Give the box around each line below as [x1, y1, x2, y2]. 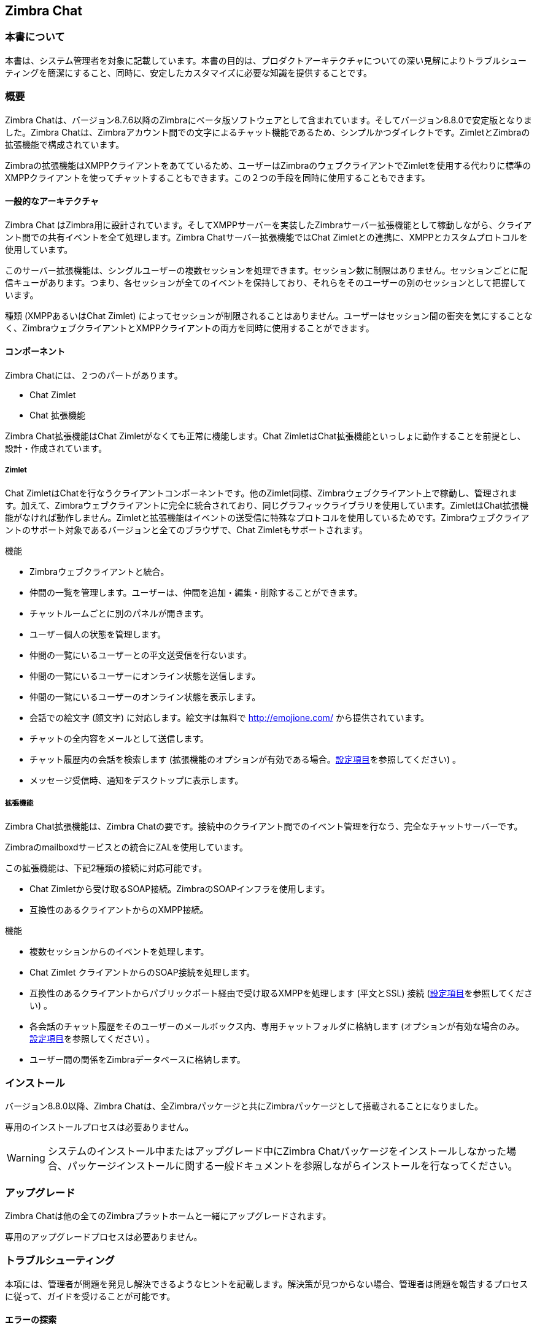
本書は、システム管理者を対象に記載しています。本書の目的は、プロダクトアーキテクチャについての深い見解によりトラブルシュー [5, 55, 527, 66]
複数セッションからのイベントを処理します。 [29, 946, 209, 957]
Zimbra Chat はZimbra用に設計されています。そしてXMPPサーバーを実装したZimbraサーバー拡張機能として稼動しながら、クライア [5, 219, 532, 230]
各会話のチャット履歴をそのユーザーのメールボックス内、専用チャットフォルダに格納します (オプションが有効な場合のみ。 [29, 1020, 525, 1031]
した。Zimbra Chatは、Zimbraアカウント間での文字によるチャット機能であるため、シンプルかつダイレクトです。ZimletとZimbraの [5, 126, 530, 137]
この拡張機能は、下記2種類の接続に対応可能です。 [5, 862, 207, 873]
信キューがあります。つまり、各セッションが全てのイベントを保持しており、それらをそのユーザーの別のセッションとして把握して [5, 277, 527, 288]
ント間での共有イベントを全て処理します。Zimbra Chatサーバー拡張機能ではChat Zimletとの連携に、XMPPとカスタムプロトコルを [5, 231, 528, 242]
